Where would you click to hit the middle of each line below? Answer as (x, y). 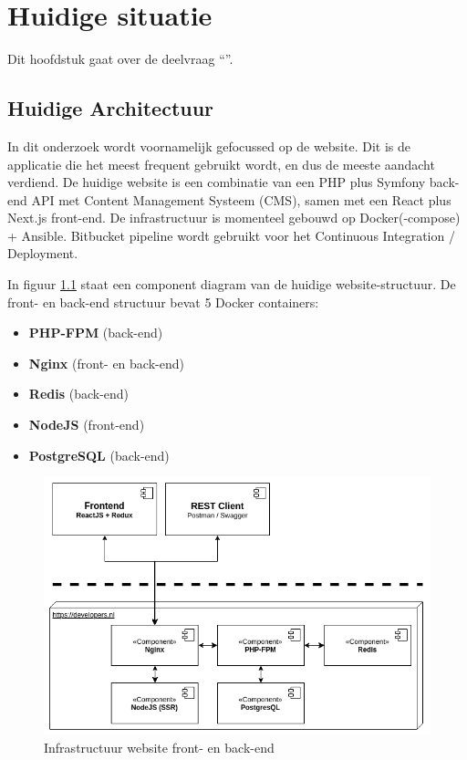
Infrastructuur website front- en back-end (159, 748)
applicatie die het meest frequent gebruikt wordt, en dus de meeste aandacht (221, 164)
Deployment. (43, 253)
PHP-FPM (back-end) (96, 333)
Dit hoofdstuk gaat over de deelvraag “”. (120, 59)
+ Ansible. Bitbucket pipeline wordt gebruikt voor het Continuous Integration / (231, 235)
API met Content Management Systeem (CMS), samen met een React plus (241, 199)
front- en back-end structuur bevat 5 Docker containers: (163, 302)
